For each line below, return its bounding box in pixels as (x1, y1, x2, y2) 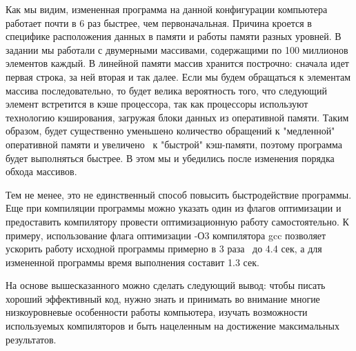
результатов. (6, 332, 57, 346)
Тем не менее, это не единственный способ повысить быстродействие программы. (6, 187, 352, 201)
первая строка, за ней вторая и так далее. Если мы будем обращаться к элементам (6, 69, 351, 83)
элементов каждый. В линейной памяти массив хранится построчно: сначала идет (6, 56, 349, 70)
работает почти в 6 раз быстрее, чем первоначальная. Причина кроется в (6, 15, 312, 30)
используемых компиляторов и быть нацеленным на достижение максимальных (6, 319, 339, 333)
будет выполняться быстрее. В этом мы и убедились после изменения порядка (6, 150, 335, 165)
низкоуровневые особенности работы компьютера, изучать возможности (6, 305, 308, 319)
